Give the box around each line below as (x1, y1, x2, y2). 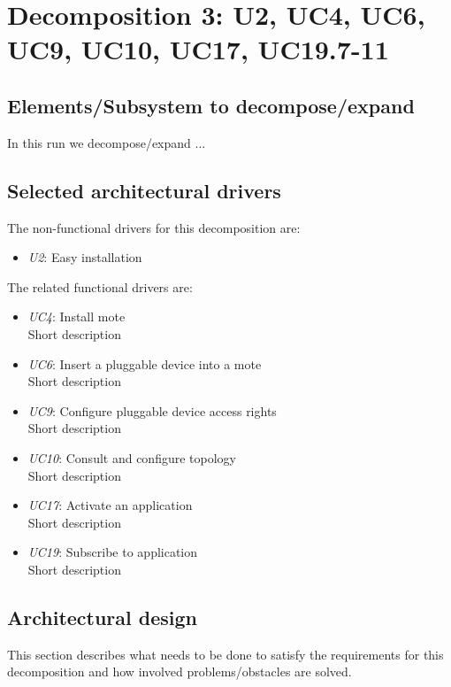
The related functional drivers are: (7, 277, 193, 296)
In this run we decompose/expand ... (7, 133, 206, 151)
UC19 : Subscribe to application (27, 543, 198, 561)
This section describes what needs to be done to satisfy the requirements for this (7, 645, 444, 663)
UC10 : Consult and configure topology (27, 448, 236, 467)
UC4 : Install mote (27, 307, 126, 326)
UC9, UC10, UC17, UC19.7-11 (7, 31, 389, 67)
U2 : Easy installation (27, 248, 142, 266)
